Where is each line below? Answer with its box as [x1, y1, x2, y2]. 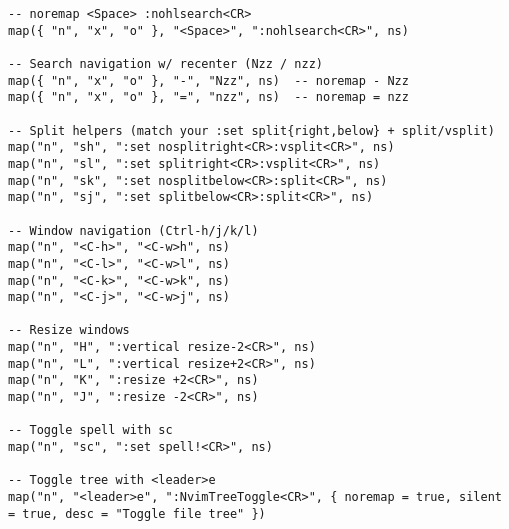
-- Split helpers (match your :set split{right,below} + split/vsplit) [8, 123, 495, 138]
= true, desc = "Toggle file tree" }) [8, 506, 266, 521]
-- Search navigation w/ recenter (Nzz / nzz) [8, 56, 323, 71]
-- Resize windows [8, 323, 130, 338]
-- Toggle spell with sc [8, 423, 173, 438]
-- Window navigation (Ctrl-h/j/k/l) [8, 223, 259, 238]
